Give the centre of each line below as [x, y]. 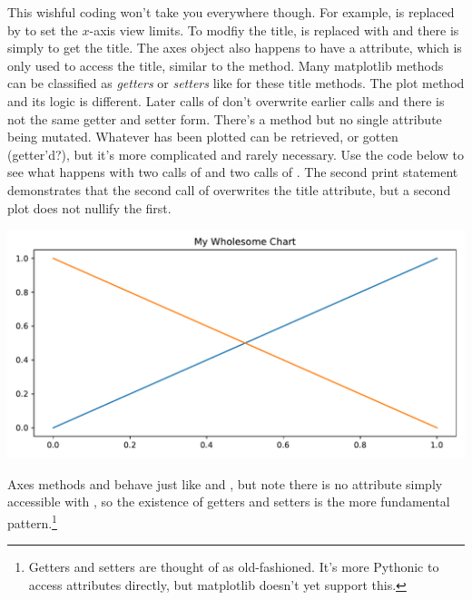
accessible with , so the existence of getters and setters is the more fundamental [229, 502]
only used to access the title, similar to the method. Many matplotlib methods [226, 65]
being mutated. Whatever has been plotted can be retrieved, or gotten [203, 137]
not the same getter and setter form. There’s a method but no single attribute [225, 118]
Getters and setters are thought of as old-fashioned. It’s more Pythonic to [234, 567]
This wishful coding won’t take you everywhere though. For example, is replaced [231, 12]
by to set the [43, 30]
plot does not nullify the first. [89, 207]
